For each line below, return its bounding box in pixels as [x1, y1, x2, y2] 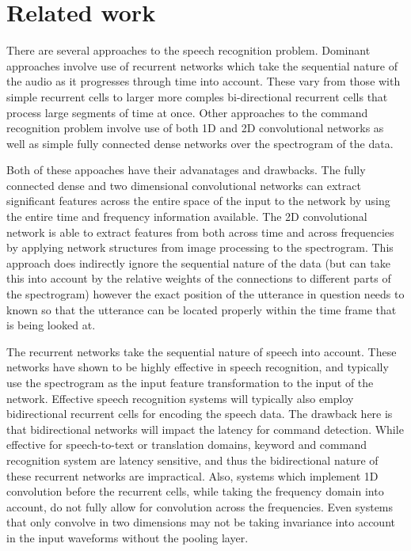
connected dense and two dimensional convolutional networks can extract [6, 177, 361, 193]
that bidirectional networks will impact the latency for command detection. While [6, 420, 404, 437]
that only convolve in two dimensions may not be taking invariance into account [6, 514, 395, 530]
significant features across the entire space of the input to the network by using [6, 192, 390, 209]
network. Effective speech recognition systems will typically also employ [6, 389, 354, 406]
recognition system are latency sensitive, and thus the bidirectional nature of [6, 451, 379, 468]
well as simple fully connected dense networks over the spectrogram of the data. [6, 135, 394, 151]
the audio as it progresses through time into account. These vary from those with [6, 73, 401, 89]
